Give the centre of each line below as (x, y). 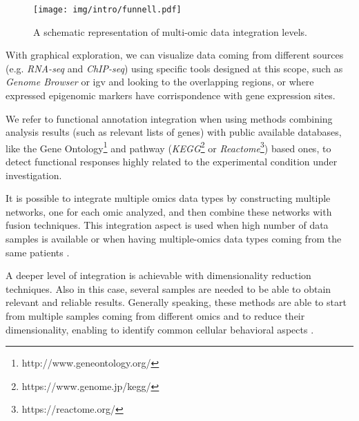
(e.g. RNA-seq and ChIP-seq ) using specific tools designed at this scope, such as (174, 68)
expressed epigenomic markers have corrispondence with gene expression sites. (171, 95)
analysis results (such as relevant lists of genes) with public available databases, (174, 132)
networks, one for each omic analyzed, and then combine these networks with (169, 211)
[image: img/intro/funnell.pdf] (107, 10)
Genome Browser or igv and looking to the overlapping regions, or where (160, 82)
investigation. (34, 175)
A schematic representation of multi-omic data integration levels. (170, 31)
